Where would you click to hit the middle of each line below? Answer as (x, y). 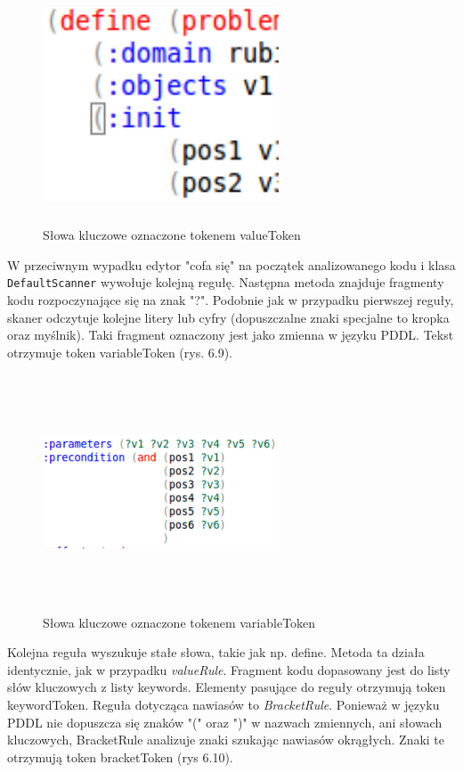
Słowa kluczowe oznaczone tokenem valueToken (172, 235)
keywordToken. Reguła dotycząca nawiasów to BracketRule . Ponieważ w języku (223, 704)
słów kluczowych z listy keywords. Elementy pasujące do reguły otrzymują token (227, 687)
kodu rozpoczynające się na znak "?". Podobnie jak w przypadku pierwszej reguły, (231, 300)
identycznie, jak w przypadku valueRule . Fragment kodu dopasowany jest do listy (229, 669)
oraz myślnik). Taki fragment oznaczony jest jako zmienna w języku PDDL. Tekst (231, 335)
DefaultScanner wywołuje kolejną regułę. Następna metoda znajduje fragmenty (226, 282)
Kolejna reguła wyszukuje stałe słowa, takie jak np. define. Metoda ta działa (216, 652)
